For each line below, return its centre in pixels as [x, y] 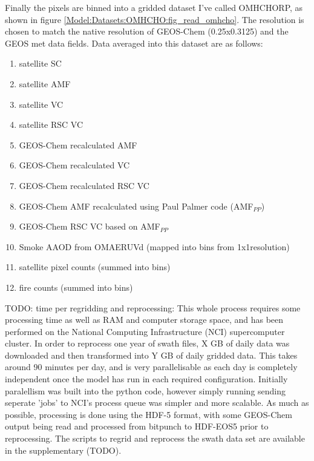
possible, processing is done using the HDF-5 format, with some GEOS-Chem [149, 414]
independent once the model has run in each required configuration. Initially [146, 379]
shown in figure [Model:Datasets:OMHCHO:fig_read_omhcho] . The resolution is [155, 19]
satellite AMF [45, 83]
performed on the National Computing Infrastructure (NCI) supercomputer [145, 331]
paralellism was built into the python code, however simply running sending [146, 390]
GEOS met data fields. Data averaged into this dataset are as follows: [134, 43]
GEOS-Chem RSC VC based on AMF [90, 226]
